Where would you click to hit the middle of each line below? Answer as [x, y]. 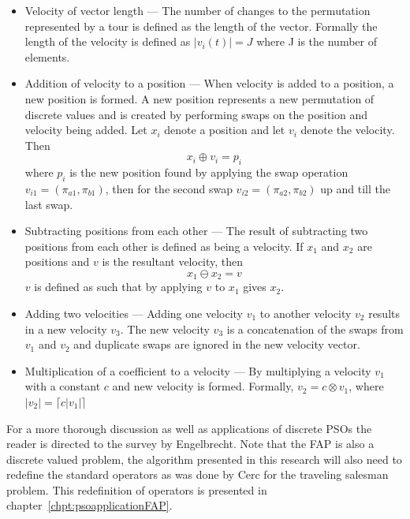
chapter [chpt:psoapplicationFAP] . [89, 505]
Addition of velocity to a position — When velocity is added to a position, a [209, 83]
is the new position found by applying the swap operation [209, 172]
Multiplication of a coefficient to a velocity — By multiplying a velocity [198, 370]
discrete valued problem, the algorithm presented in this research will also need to [204, 459]
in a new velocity [66, 329]
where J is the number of [317, 41]
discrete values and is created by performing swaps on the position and [196, 114]
